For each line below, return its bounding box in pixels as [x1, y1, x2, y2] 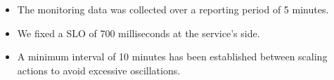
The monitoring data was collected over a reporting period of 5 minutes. [17, 2, 329, 16]
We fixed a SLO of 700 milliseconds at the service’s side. [17, 25, 260, 40]
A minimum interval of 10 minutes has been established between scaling [17, 49, 328, 64]
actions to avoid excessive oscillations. [17, 62, 181, 77]
